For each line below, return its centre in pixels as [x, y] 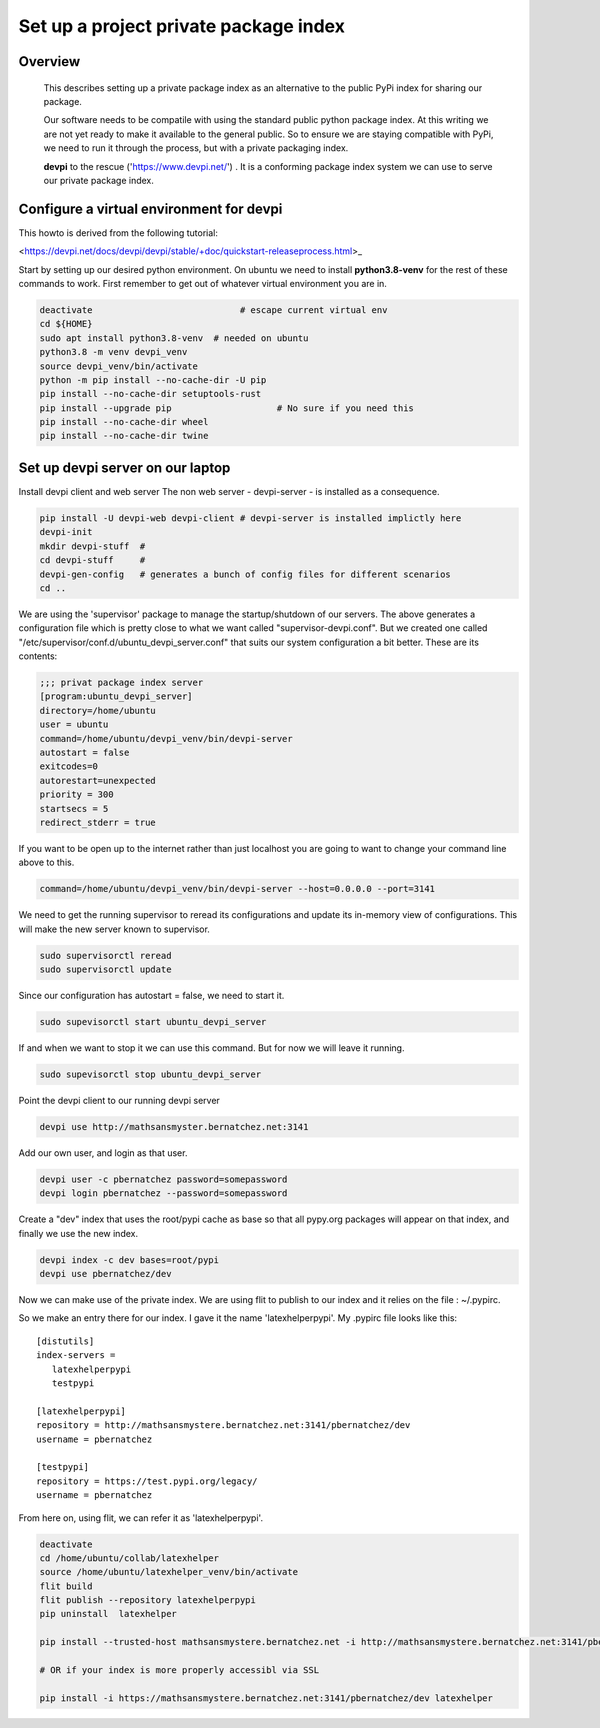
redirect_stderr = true [98, 822]
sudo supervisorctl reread [105, 955]
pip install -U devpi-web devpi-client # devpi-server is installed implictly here [250, 518]
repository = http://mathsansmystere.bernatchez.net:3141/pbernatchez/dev [223, 1425]
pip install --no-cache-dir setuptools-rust [150, 394]
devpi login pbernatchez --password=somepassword [163, 1193]
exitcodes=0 [69, 766]
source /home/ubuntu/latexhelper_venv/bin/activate [169, 1572]
